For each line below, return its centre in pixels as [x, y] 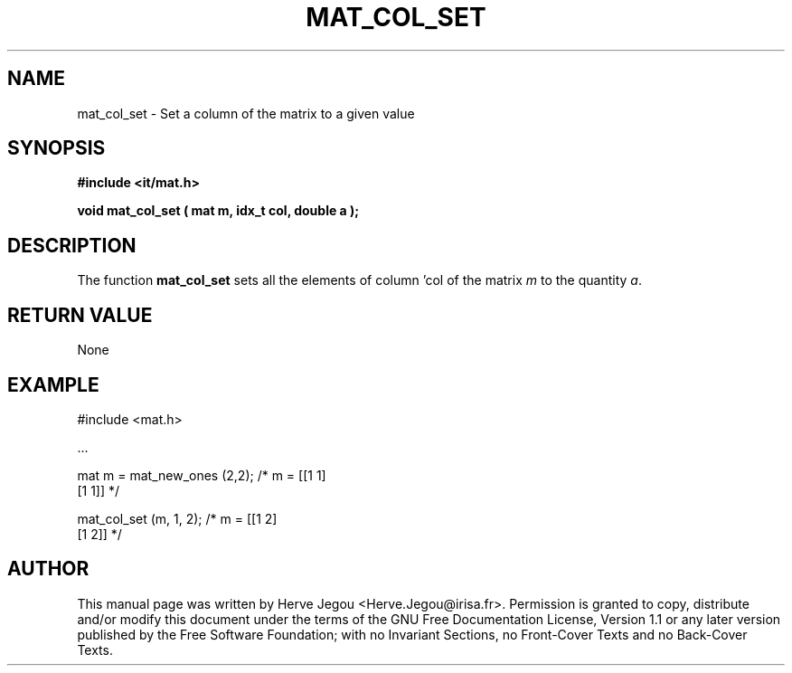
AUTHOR [48, 569]
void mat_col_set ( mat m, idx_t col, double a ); [218, 211]
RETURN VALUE [80, 315]
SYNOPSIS [57, 148]
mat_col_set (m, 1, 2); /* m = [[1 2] [177, 518]
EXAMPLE [53, 384]
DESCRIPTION [72, 245]
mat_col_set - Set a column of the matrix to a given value [246, 113]
